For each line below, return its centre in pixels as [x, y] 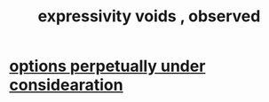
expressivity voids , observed [149, 16]
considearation [66, 85]
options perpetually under [107, 66]
